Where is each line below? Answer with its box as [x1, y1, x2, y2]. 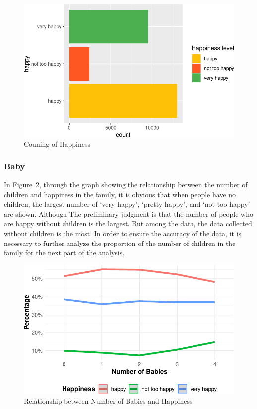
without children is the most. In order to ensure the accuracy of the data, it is [4, 228, 242, 239]
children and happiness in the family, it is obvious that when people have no [4, 189, 236, 199]
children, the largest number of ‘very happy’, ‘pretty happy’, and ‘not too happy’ [4, 199, 250, 209]
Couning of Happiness [24, 139, 90, 149]
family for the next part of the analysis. [4, 247, 125, 258]
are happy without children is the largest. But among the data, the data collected [4, 218, 252, 229]
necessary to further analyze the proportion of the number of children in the [4, 238, 236, 248]
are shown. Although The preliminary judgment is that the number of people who [4, 208, 254, 219]
